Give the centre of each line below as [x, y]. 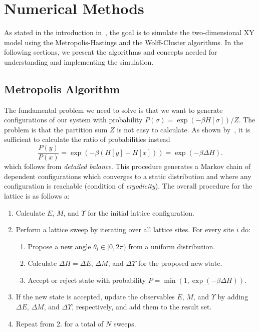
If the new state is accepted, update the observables [95, 297]
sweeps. [125, 323]
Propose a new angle [59, 246]
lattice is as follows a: [37, 195]
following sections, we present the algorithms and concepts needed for [111, 52]
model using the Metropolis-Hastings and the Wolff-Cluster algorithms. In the [124, 42]
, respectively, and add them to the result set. [142, 307]
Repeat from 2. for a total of [60, 323]
